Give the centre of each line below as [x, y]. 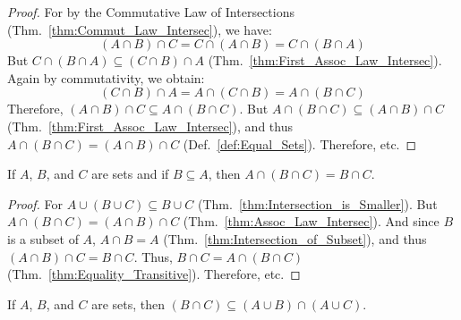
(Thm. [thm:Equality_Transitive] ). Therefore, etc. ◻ [154, 274]
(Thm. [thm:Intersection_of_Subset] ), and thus [295, 238]
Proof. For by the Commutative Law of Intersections [151, 12]
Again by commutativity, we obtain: [106, 77]
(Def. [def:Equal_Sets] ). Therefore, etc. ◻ [300, 143]
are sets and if [130, 174]
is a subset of [43, 238]
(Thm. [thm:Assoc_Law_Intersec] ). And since [311, 221]
